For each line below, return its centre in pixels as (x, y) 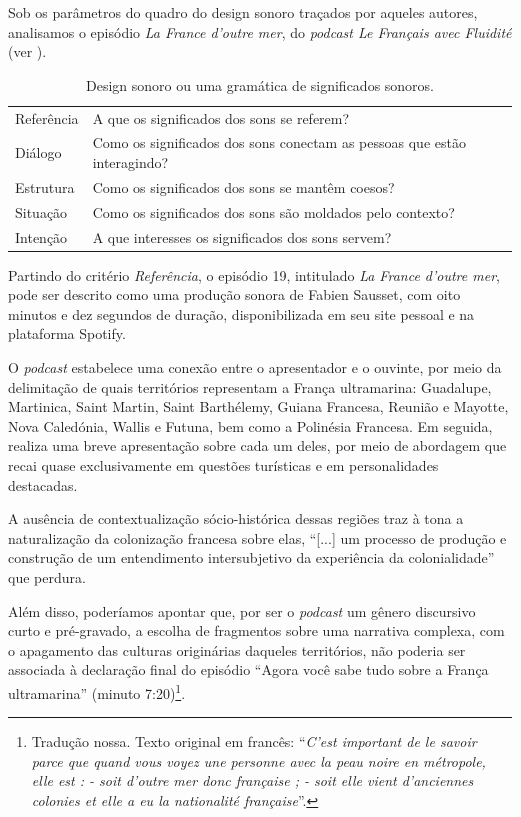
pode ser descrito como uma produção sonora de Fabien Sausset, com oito (234, 294)
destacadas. (43, 484)
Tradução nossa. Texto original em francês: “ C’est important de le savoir (254, 741)
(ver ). (27, 51)
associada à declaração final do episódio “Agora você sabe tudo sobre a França (248, 669)
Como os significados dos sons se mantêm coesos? (243, 186)
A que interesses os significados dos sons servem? (242, 236)
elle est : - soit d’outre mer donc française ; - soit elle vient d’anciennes (252, 780)
